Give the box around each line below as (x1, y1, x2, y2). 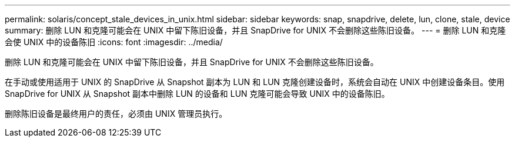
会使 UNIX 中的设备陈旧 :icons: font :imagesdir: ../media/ (5, 37, 223, 47)
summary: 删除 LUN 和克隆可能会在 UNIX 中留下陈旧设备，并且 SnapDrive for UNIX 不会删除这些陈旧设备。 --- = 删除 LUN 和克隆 (5, 25, 506, 35)
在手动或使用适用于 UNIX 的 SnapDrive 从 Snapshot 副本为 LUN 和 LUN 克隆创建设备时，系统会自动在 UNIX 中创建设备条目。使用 (5, 77, 505, 87)
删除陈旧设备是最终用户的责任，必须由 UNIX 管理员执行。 (5, 109, 228, 119)
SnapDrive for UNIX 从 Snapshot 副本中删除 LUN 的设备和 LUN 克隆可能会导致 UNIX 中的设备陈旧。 (5, 89, 390, 99)
